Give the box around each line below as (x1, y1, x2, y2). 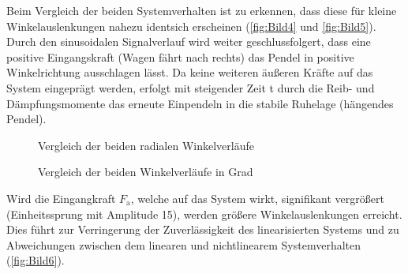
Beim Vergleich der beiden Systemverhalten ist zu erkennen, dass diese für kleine (6, 2, 397, 18)
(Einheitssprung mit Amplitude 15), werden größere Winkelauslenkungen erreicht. (6, 205, 402, 222)
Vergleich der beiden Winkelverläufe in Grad (38, 163, 253, 180)
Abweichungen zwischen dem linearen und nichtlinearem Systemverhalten (6, 236, 361, 253)
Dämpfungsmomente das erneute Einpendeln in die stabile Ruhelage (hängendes (6, 95, 394, 111)
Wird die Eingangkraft (6, 190, 116, 206)
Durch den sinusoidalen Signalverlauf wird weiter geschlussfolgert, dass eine (6, 33, 371, 50)
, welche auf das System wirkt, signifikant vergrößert (130, 190, 384, 206)
